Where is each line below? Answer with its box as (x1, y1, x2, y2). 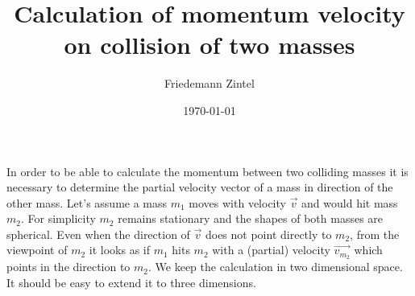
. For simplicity (20, 210, 96, 227)
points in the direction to (6, 258, 131, 275)
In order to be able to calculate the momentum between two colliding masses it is (6, 162, 409, 179)
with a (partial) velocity (212, 241, 330, 258)
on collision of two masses (64, 28, 355, 61)
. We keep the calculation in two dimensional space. (148, 258, 403, 275)
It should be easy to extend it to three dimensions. (6, 273, 256, 290)
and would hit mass (301, 194, 398, 211)
